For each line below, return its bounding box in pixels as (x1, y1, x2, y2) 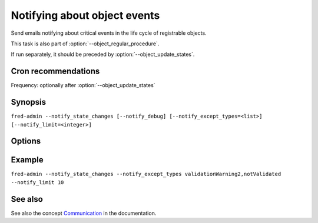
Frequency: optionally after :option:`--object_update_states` (11, 82, 155, 89)
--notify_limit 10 (11, 179, 64, 185)
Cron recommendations (11, 66, 100, 76)
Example (11, 155, 44, 165)
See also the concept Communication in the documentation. (11, 209, 157, 217)
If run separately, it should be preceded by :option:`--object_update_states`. (11, 51, 195, 58)
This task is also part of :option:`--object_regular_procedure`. (11, 40, 160, 47)
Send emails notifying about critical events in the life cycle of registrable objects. (11, 29, 207, 36)
